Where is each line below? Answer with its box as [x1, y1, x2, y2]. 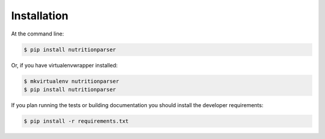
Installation [11, 9, 69, 22]
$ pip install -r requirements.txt [23, 117, 129, 125]
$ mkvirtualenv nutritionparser [23, 78, 120, 84]
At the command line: [11, 30, 64, 37]
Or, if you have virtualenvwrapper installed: [11, 61, 118, 69]
